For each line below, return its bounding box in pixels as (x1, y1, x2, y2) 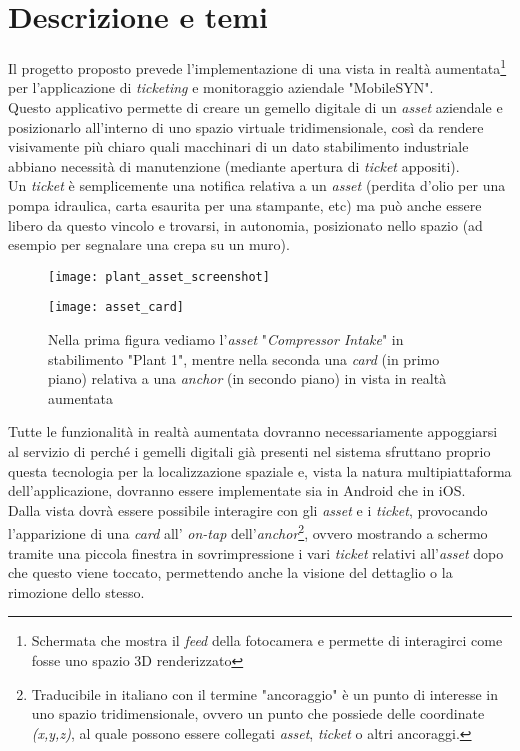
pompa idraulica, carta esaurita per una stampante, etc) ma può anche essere (8, 194, 482, 215)
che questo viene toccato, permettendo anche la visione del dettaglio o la (8, 562, 453, 583)
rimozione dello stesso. (8, 581, 145, 602)
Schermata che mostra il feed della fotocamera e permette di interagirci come (31, 630, 503, 651)
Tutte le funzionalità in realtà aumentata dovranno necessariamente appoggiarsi (8, 421, 498, 442)
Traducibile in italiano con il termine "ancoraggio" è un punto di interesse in (31, 683, 498, 704)
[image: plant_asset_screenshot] (48, 269, 270, 284)
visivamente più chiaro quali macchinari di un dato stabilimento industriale (8, 136, 469, 157)
